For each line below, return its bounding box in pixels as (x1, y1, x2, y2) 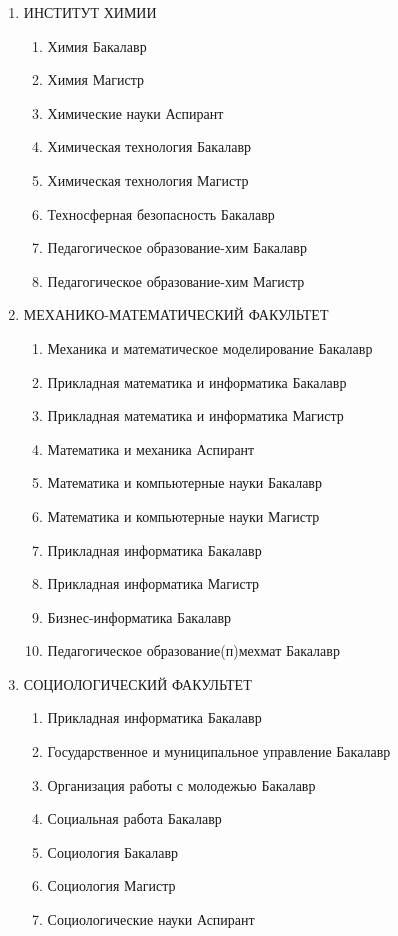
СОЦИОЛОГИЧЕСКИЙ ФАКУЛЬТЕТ (23, 673, 252, 694)
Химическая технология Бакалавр (47, 136, 252, 157)
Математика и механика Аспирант (47, 438, 255, 459)
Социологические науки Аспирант (47, 909, 255, 930)
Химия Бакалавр (47, 35, 147, 56)
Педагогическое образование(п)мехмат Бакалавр (47, 640, 340, 661)
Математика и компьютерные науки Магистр (47, 505, 320, 526)
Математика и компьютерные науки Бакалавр (47, 472, 322, 493)
